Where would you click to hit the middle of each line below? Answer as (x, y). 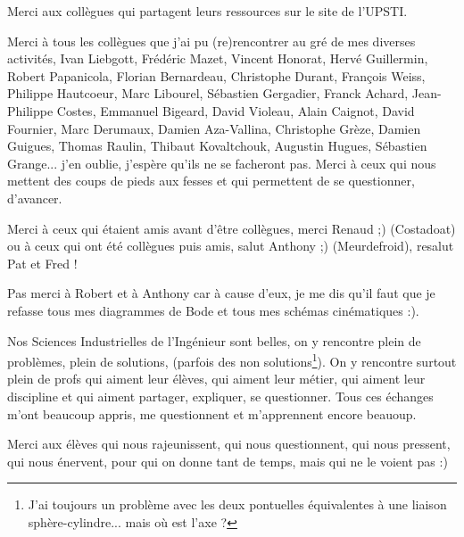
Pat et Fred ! (42, 263)
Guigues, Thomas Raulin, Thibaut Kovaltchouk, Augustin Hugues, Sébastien (217, 146)
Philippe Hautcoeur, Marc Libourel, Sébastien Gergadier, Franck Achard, (208, 93)
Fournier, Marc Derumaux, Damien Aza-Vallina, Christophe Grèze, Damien (214, 128)
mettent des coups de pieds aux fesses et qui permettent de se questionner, (211, 181)
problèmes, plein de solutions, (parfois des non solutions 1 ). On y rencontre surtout (232, 360)
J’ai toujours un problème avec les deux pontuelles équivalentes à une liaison (237, 504)
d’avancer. (35, 198)
